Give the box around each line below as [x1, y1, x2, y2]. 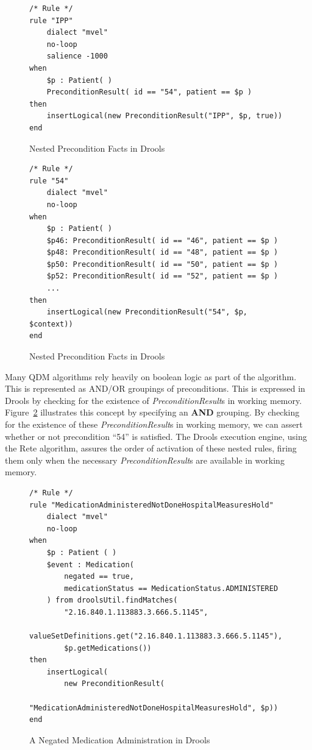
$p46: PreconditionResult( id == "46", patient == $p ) [46, 236, 278, 245]
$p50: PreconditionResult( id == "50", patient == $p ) [46, 260, 278, 269]
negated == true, [64, 572, 134, 581]
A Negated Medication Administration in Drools [29, 733, 210, 746]
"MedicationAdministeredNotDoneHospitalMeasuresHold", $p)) [29, 703, 278, 712]
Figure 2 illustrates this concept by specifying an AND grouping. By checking [5, 406, 300, 419]
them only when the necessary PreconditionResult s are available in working [5, 453, 285, 466]
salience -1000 [46, 52, 108, 61]
